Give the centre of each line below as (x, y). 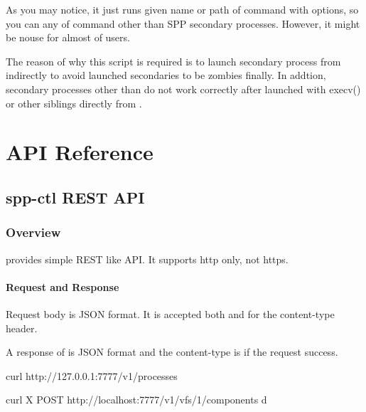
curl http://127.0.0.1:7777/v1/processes (92, 375)
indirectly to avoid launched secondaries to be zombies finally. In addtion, (166, 75)
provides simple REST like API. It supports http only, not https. (147, 259)
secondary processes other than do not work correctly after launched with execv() (183, 89)
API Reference (80, 152)
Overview (33, 232)
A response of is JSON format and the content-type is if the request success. (172, 352)
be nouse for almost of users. (68, 37)
